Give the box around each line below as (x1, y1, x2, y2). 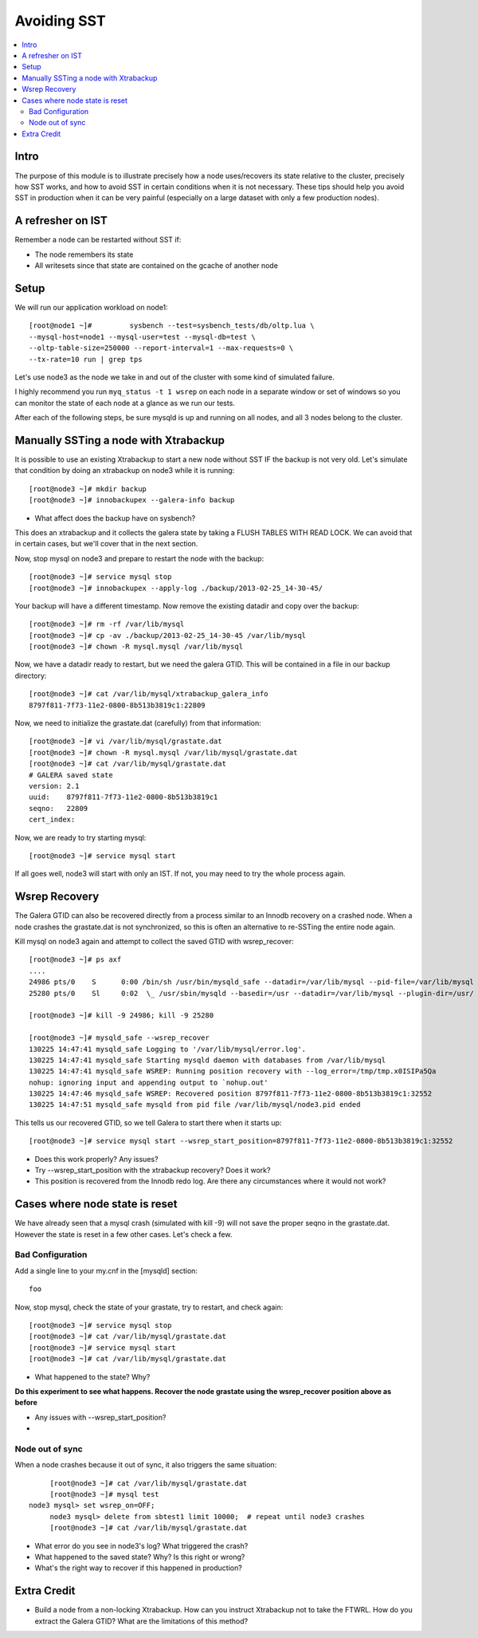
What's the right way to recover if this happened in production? (34, 1563, 242, 1573)
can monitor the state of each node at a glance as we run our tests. (14, 398, 235, 408)
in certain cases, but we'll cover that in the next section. (14, 539, 198, 549)
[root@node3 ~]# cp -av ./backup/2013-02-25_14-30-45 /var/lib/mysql (29, 631, 307, 640)
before (14, 1398, 37, 1408)
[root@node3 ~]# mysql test (49, 1490, 159, 1499)
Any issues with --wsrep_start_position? (34, 1412, 167, 1422)
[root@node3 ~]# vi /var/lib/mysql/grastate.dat (29, 737, 222, 746)
